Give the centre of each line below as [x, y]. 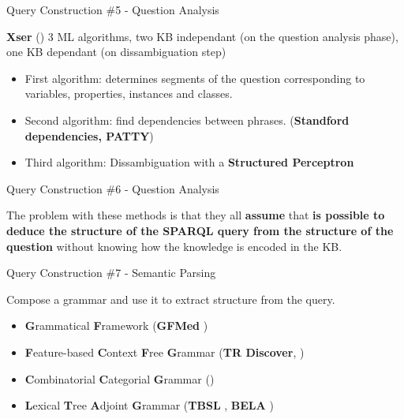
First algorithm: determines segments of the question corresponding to [195, 78]
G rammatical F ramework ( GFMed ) [116, 325]
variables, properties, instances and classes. [129, 94]
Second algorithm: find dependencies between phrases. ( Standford [187, 120]
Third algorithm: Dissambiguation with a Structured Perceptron [189, 162]
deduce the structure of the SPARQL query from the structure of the [200, 230]
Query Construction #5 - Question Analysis [113, 9]
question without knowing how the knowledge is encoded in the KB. [174, 246]
